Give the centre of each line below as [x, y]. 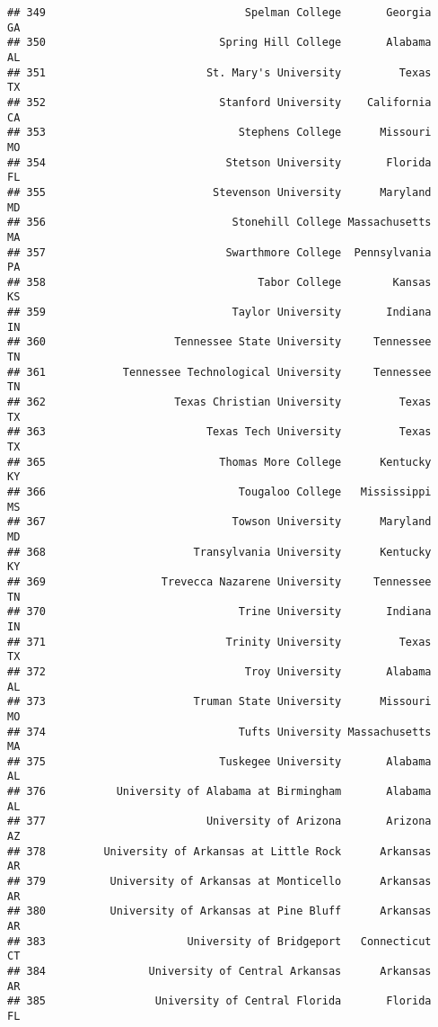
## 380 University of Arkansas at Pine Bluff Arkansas [219, 911]
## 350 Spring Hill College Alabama [219, 43]
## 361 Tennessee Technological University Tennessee [219, 372]
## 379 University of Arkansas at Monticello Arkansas [219, 882]
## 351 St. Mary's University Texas [219, 72]
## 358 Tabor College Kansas [219, 282]
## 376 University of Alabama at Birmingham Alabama [219, 792]
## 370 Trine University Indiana [219, 612]
